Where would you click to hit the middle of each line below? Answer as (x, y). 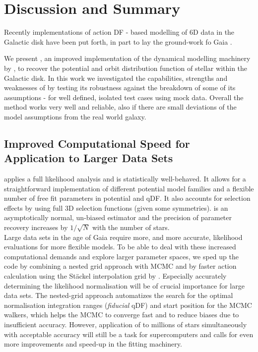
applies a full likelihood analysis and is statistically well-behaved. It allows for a (125, 179)
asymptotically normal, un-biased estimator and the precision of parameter (118, 217)
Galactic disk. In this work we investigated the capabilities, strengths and (116, 78)
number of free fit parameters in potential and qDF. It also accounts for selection (127, 198)
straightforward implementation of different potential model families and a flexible (129, 188)
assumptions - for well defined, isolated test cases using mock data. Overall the (124, 97)
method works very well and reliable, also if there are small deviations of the (120, 107)
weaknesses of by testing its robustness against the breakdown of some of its (120, 88)
